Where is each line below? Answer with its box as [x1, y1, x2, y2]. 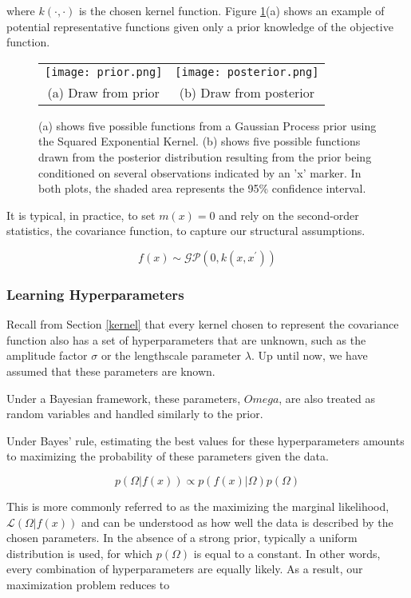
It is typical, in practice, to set [6, 206, 156, 223]
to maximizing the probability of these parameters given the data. [6, 448, 329, 464]
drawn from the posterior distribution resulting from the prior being [38, 148, 372, 165]
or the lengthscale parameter [101, 347, 242, 364]
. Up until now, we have [251, 347, 368, 364]
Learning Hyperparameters [6, 284, 184, 304]
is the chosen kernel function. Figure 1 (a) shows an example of [78, 2, 385, 18]
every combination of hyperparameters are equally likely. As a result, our [6, 560, 363, 577]
